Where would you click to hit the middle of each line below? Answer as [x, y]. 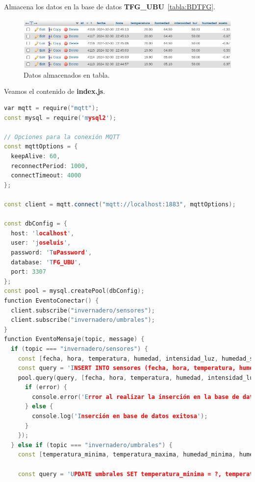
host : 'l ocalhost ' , [43, 233]
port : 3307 [28, 272]
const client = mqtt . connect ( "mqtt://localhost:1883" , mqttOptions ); [120, 205]
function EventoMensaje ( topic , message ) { [74, 339]
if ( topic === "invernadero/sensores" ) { [79, 349]
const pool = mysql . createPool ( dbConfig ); [74, 291]
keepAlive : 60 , [36, 156]
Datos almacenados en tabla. [67, 74]
